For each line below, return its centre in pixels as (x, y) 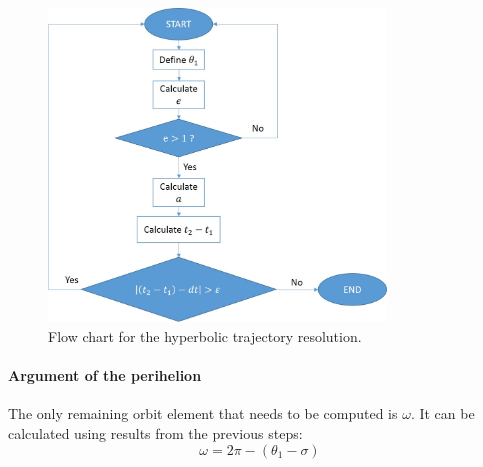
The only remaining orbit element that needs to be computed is (203, 413)
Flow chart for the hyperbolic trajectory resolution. (205, 335)
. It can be (442, 413)
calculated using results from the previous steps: (155, 432)
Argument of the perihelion (105, 375)
